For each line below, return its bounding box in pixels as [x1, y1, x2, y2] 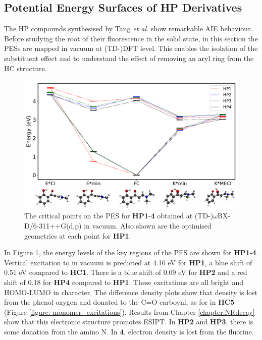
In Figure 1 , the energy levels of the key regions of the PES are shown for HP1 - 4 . [4, 247, 258, 258]
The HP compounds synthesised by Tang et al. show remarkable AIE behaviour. [4, 23, 253, 34]
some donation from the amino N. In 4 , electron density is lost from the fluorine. [4, 326, 254, 336]
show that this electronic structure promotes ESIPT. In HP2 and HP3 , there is [4, 316, 253, 327]
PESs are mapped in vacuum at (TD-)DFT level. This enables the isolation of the [4, 43, 258, 53]
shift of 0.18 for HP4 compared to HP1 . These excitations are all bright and [4, 276, 243, 287]
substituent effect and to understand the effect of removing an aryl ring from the [4, 52, 254, 63]
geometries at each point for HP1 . [24, 230, 131, 241]
